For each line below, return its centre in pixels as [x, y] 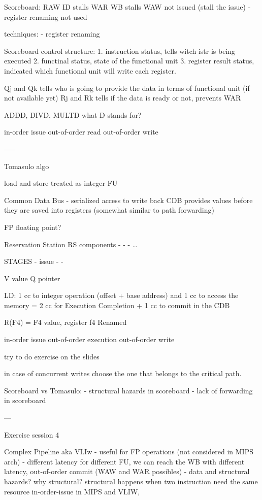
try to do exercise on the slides [52, 356]
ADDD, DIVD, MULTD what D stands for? [73, 114]
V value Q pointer [32, 278]
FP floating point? [33, 227]
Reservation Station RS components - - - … [71, 244]
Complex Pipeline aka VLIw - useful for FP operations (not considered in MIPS [129, 452]
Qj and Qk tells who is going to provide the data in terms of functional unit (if [127, 88]
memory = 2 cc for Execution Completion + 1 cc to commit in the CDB [117, 305]
